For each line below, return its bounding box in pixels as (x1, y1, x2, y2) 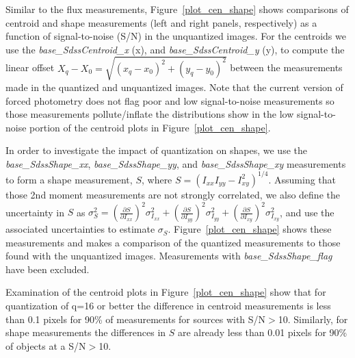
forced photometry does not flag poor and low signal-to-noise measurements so (5, 93, 334, 107)
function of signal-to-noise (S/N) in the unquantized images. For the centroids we (5, 29, 346, 43)
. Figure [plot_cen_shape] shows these (168, 222, 332, 236)
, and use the (280, 205, 334, 219)
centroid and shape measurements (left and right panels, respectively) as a (5, 15, 317, 29)
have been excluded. (5, 261, 90, 276)
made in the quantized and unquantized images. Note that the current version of (5, 79, 343, 94)
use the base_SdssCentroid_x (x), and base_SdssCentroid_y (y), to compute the (5, 42, 345, 56)
